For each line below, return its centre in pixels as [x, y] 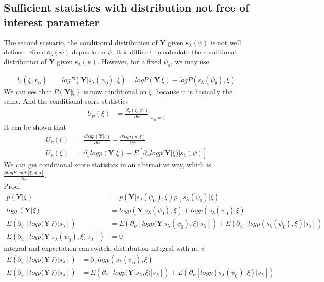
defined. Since [25, 52]
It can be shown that [35, 127]
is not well [226, 42]
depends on [89, 52]
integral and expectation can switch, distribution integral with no [101, 248]
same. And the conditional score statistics [66, 101]
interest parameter [52, 22]
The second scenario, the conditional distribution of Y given [94, 42]
